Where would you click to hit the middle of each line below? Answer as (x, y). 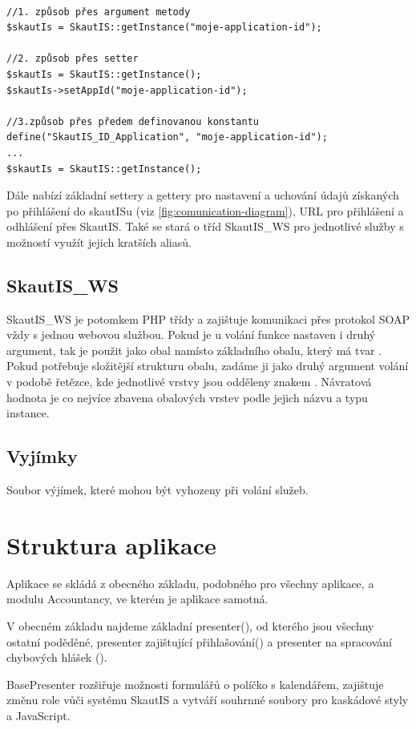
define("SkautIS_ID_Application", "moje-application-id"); (167, 137)
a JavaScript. (38, 715)
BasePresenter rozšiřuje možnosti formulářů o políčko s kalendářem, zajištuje (195, 684)
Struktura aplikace (111, 544)
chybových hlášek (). (57, 657)
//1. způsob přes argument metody (99, 12)
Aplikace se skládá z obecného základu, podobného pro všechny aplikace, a (190, 583)
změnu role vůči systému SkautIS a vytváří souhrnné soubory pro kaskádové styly (208, 700)
